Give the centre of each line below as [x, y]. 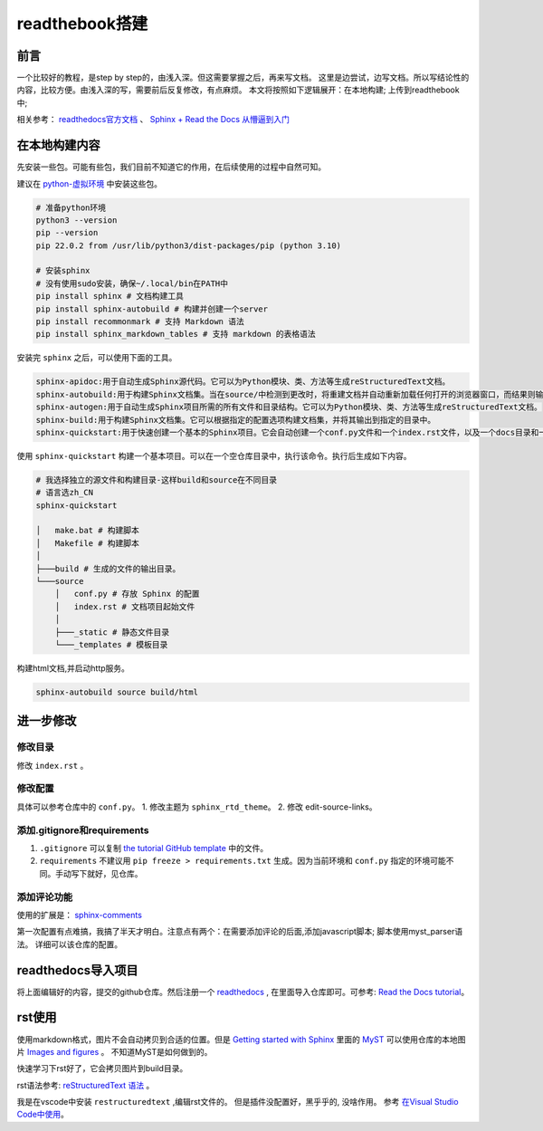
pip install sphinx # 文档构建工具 [110, 296]
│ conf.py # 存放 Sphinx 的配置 [127, 594]
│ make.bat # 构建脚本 [88, 531]
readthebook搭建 [82, 24]
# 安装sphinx [63, 271]
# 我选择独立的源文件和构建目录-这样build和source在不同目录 [157, 479]
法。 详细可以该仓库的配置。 [69, 944]
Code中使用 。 [43, 1115]
